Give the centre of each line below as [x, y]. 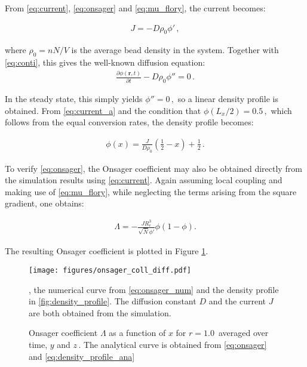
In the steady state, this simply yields [74, 99]
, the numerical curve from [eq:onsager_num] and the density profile [154, 289]
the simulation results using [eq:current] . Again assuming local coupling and [144, 180]
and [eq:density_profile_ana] [82, 356]
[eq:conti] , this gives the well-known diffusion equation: [105, 62]
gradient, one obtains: [44, 203]
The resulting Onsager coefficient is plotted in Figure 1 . [107, 251]
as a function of [137, 333]
